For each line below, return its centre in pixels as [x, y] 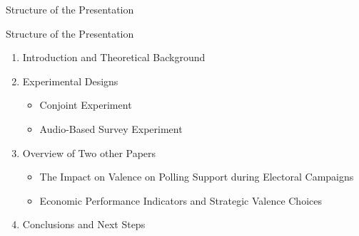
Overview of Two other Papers [89, 152]
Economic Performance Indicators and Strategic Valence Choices [181, 200]
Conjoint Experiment [86, 105]
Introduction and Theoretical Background [114, 57]
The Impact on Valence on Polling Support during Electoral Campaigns [197, 177]
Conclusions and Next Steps [84, 224]
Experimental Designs [70, 81]
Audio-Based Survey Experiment [111, 128]
